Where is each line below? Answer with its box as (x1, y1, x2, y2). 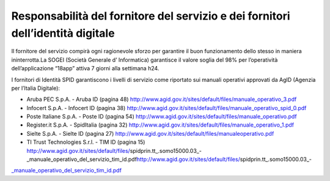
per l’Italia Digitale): (11, 84, 61, 92)
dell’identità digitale (11, 26, 116, 40)
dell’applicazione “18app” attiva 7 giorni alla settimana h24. (11, 65, 159, 72)
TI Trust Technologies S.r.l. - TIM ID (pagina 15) (26, 138, 145, 146)
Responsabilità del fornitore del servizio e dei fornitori (11, 9, 290, 23)
